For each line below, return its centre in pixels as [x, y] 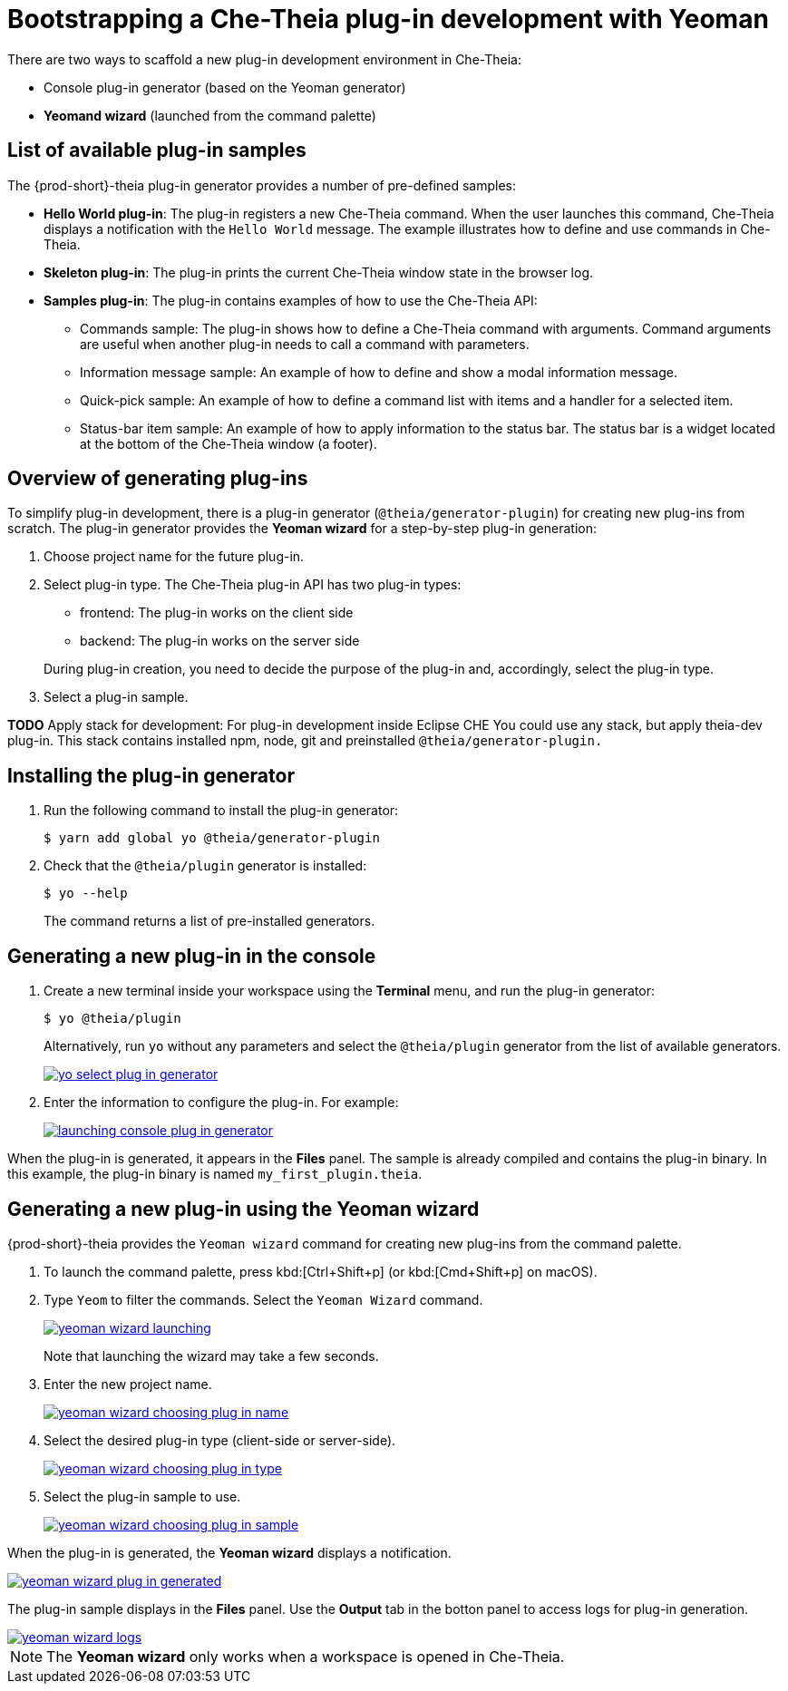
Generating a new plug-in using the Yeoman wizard [243, 1209]
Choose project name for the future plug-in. [174, 557]
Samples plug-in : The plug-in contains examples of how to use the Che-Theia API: [291, 300]
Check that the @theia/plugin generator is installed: [205, 866]
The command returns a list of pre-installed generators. [209, 921]
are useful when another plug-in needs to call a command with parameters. [305, 344]
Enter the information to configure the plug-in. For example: [221, 1103]
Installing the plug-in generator [151, 775]
